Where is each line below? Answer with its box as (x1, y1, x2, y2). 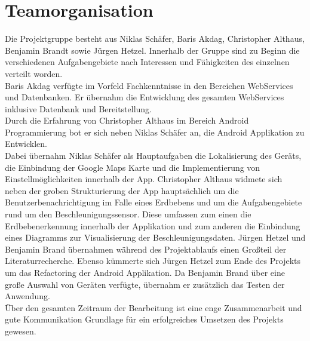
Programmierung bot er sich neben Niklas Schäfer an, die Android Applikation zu (5, 125, 305, 138)
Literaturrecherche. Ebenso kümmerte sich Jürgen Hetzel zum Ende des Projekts (5, 254, 301, 267)
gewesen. (5, 324, 36, 337)
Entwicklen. (5, 137, 47, 150)
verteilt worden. (5, 67, 63, 79)
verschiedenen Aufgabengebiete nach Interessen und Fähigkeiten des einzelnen (5, 56, 290, 68)
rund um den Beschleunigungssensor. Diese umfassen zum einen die (5, 208, 251, 220)
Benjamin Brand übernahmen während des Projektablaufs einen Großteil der (5, 242, 287, 255)
